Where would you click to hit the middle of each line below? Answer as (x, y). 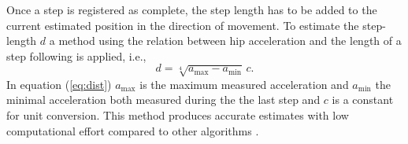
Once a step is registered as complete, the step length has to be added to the (192, 9)
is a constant (363, 100)
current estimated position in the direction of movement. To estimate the (183, 25)
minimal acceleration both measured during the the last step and (163, 100)
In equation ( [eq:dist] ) (59, 84)
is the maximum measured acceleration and (244, 84)
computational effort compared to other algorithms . (133, 130)
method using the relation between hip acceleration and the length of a (230, 41)
